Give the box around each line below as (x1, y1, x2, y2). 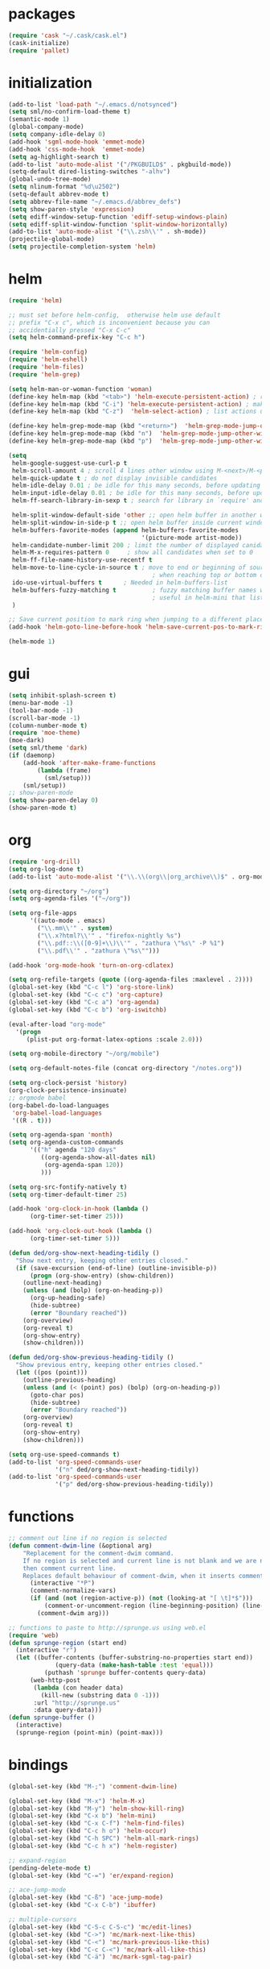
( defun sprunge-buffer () (8, 1714, 95, 1722)
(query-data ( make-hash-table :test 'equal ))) (55, 1661, 215, 1669)
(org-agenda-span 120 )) (43, 1161, 125, 1169)
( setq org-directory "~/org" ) (8, 887, 110, 895)
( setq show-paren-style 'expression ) (8, 205, 135, 214)
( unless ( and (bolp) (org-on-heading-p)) (22, 1286, 163, 1294)
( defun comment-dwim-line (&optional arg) (8, 1542, 153, 1550)
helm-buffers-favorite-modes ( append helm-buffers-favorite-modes (11, 525, 239, 534)
